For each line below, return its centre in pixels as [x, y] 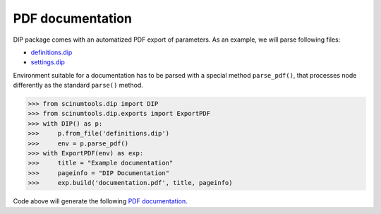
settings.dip [48, 62]
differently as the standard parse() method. [78, 85]
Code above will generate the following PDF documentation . [101, 201]
